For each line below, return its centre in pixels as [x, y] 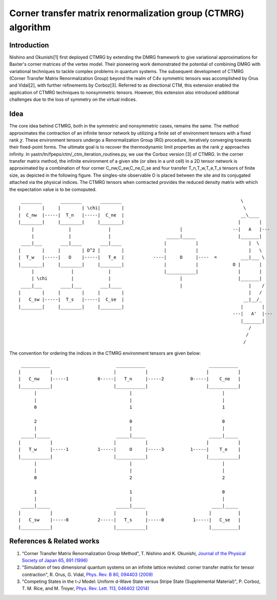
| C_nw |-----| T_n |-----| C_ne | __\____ [139, 215]
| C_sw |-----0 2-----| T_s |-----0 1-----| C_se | [130, 520]
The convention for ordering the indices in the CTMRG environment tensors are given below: [105, 353]
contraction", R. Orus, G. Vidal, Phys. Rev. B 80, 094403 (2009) [87, 574]
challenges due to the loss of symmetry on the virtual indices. [73, 99]
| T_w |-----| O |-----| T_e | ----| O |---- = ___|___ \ [142, 257]
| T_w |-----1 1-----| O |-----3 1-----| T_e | [130, 449]
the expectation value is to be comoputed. [53, 189]
